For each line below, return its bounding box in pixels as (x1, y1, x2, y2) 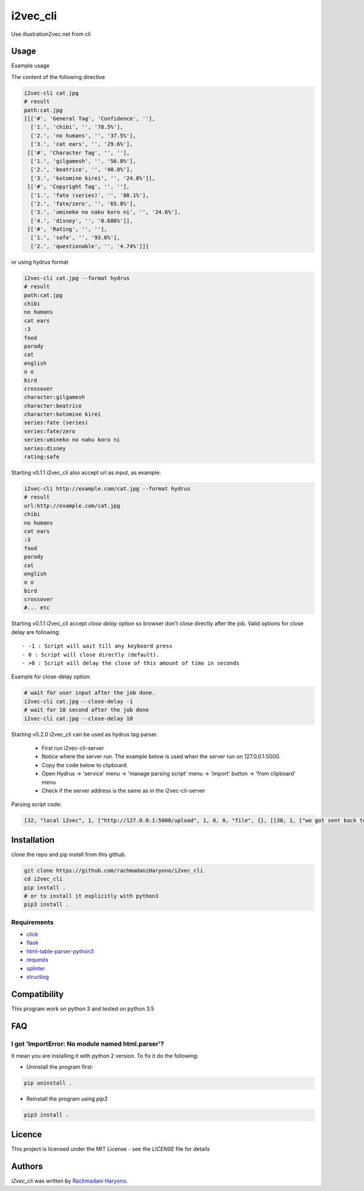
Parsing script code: (11, 801, 62, 808)
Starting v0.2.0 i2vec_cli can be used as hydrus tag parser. (11, 730, 158, 738)
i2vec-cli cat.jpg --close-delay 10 (24, 715, 133, 722)
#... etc (24, 604, 50, 611)
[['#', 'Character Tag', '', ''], (27, 149, 130, 156)
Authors (11, 1161, 43, 1172)
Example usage (11, 62, 50, 69)
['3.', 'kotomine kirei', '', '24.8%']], (30, 174, 156, 182)
